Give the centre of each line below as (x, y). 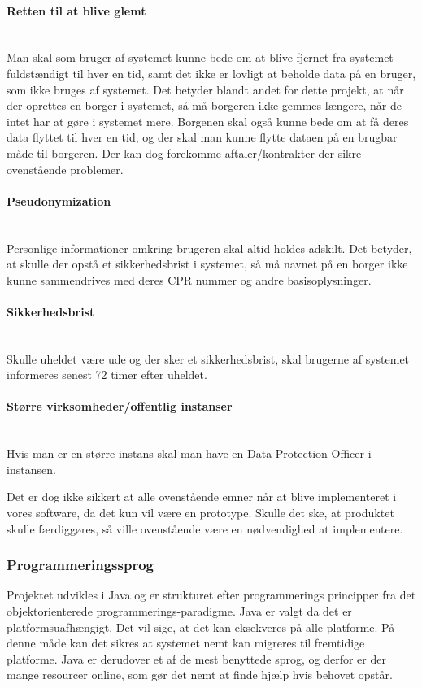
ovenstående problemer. (65, 169)
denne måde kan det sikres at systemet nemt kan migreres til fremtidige (186, 643)
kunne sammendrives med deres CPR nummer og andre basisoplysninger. (189, 279)
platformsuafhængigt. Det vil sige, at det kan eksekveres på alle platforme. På (201, 627)
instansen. (31, 469)
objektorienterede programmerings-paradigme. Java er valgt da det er (179, 611)
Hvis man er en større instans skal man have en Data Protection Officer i (189, 453)
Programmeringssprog (80, 565)
